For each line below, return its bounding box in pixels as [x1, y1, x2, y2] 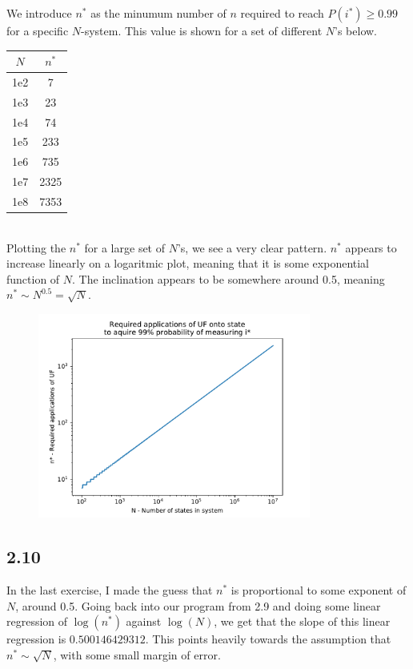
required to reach [240, 5, 324, 21]
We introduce [6, 5, 72, 21]
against [126, 613, 162, 630]
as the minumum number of [90, 5, 227, 21]
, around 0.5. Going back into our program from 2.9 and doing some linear [15, 597, 381, 614]
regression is [6, 631, 66, 647]
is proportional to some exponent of [231, 582, 407, 598]
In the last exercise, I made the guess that [6, 582, 213, 598]
